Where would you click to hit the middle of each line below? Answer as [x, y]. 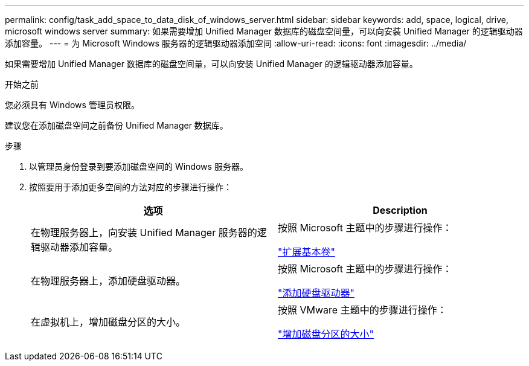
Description [400, 210]
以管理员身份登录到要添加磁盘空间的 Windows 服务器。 [139, 166]
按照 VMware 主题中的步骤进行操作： [362, 310]
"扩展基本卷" [306, 252]
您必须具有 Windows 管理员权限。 [72, 105]
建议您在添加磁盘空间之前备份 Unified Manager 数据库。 [117, 125]
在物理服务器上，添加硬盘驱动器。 [108, 281]
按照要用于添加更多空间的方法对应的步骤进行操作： [130, 187]
